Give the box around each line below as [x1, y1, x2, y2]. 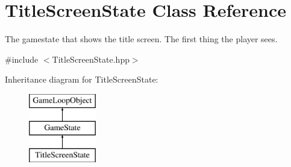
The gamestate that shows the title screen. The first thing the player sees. [5, 33, 278, 45]
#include [5, 52, 39, 65]
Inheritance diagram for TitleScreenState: [5, 73, 158, 86]
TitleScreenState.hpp [52, 52, 130, 65]
